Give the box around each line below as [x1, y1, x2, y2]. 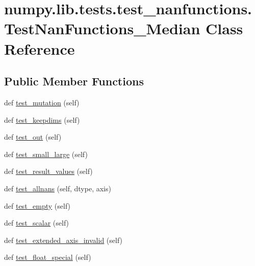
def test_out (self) [4, 131, 62, 142]
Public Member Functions [4, 73, 144, 89]
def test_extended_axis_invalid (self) [4, 234, 123, 245]
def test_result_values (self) [4, 166, 93, 176]
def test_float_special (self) [4, 252, 91, 262]
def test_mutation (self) [4, 97, 80, 107]
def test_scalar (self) [4, 217, 69, 228]
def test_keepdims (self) [4, 114, 80, 125]
